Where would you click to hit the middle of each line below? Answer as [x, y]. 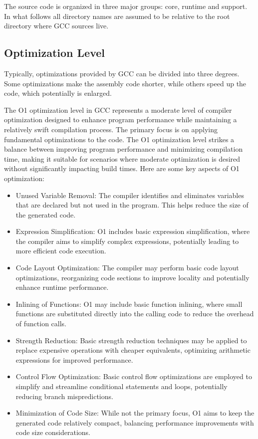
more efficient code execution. [61, 251]
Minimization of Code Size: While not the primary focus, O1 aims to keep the [135, 413]
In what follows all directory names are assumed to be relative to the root [117, 16]
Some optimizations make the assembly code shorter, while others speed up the [125, 83]
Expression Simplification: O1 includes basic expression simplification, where [133, 231]
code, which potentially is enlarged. [58, 93]
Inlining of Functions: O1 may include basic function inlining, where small [129, 304]
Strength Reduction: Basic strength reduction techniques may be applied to [131, 340]
